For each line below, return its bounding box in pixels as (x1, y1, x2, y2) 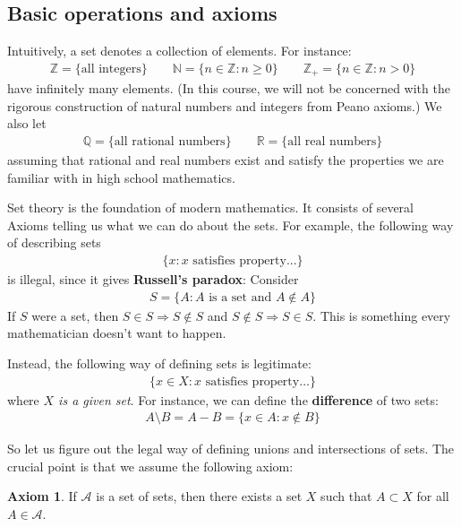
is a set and (209, 290, 272, 304)
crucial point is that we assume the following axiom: (7, 456, 294, 475)
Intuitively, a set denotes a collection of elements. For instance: (7, 41, 352, 60)
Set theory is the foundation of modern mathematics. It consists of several (7, 198, 414, 217)
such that (320, 487, 372, 505)
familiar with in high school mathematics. (7, 168, 235, 186)
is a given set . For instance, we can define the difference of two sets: (58, 390, 439, 409)
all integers (81, 62, 141, 75)
